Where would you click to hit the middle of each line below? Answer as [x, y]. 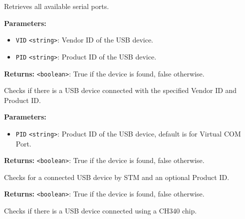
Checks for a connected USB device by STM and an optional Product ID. [117, 177]
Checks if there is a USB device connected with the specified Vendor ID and [121, 90]
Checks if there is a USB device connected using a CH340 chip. [101, 211]
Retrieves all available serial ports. [57, 6]
